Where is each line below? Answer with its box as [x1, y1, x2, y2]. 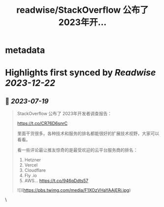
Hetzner [24, 157, 41, 163]
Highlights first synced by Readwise [5, 67, 156, 78]
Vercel [24, 162, 38, 168]
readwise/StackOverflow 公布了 [16, 4, 149, 16]
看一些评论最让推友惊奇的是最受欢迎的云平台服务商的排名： [17, 147, 138, 153]
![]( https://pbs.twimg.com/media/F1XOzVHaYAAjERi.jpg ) [17, 187, 131, 193]
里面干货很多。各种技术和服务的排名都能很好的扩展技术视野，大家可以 [17, 130, 160, 136]
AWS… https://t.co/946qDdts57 [24, 178, 88, 184]
